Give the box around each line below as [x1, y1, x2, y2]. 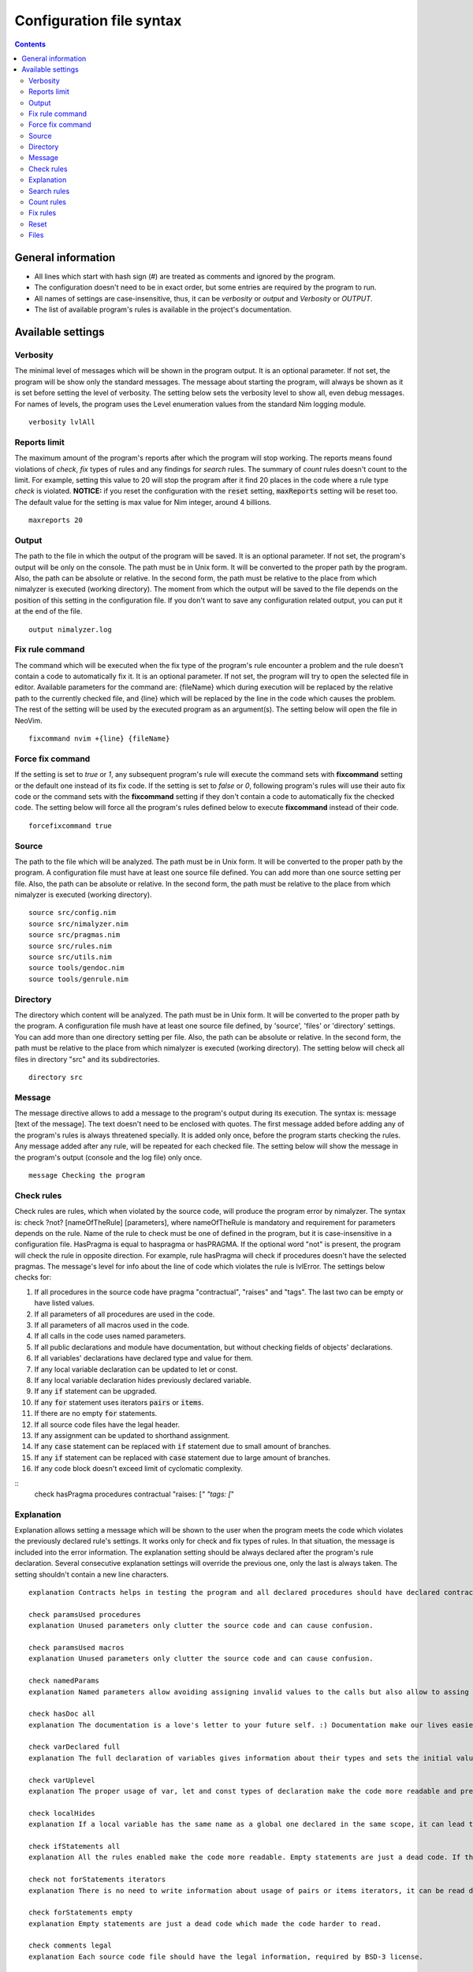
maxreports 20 [28, 516, 83, 525]
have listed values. [34, 1298, 95, 1308]
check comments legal [28, 1941, 112, 1950]
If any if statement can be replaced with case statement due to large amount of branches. [34, 1452, 331, 1462]
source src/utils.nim [28, 953, 112, 962]
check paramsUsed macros [28, 1643, 125, 1652]
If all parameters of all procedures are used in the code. [34, 1309, 215, 1319]
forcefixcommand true [28, 821, 112, 830]
